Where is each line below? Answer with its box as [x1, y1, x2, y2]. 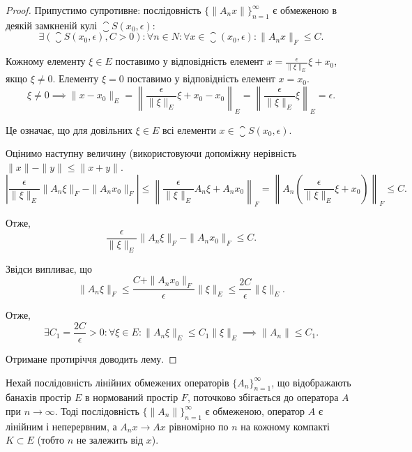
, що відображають [271, 375, 351, 389]
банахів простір [6, 390, 72, 405]
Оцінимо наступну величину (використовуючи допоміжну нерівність [6, 146, 297, 160]
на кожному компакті [241, 419, 330, 433]
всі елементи [162, 122, 216, 137]
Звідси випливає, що [6, 261, 93, 276]
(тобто [37, 432, 64, 447]
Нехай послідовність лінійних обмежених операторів [6, 375, 229, 389]
